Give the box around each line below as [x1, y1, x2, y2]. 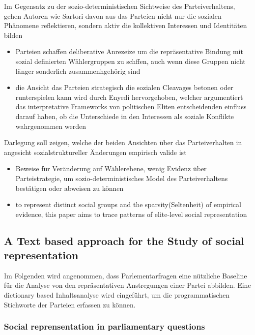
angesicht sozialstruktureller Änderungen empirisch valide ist [4, 147, 187, 157]
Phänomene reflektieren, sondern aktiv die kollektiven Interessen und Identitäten [4, 20, 247, 30]
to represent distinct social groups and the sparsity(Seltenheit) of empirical [15, 199, 241, 210]
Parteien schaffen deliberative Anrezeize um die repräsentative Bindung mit [15, 46, 243, 57]
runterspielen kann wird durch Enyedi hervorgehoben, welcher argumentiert [15, 91, 243, 102]
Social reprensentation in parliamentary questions [4, 320, 205, 333]
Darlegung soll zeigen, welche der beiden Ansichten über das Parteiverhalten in [4, 137, 242, 148]
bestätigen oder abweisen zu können [15, 183, 124, 193]
